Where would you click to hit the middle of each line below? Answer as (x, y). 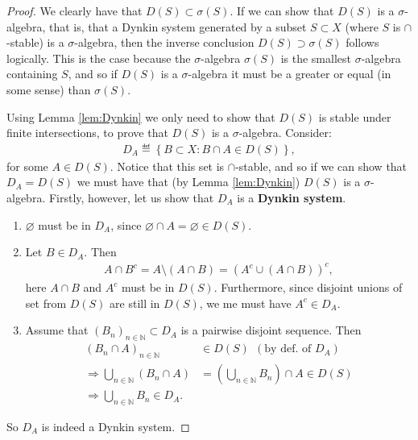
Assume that (57, 330)
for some (27, 166)
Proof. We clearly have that (74, 10)
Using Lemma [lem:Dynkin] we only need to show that (141, 116)
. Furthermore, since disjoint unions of (308, 287)
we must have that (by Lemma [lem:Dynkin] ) (188, 182)
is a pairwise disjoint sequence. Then (271, 330)
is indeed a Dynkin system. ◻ (116, 426)
